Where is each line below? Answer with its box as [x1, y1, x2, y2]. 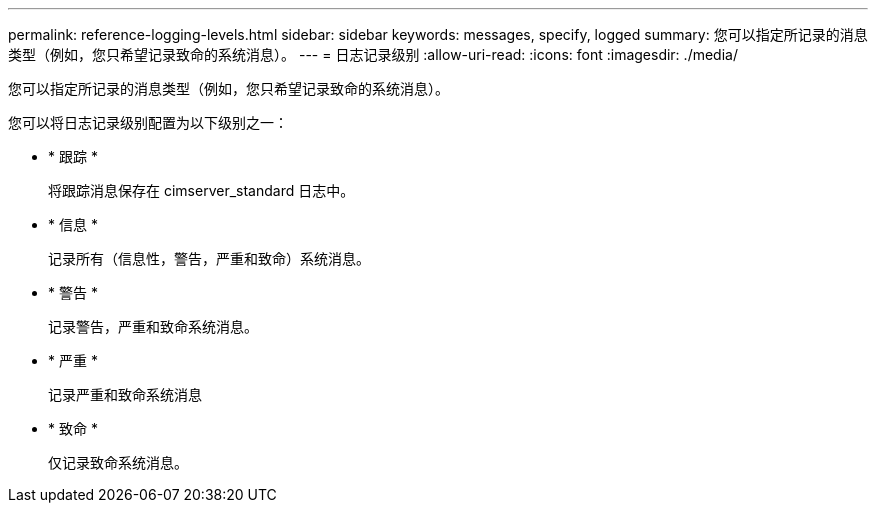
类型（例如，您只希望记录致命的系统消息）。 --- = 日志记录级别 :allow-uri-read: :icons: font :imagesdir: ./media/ [8, 46, 738, 63]
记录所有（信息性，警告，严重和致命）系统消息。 [48, 250, 370, 267]
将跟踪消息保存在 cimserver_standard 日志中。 [48, 182, 355, 199]
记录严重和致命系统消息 [48, 386, 202, 403]
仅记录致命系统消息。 [48, 454, 188, 471]
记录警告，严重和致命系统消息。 [48, 318, 258, 335]
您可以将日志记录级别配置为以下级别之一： [8, 114, 288, 131]
